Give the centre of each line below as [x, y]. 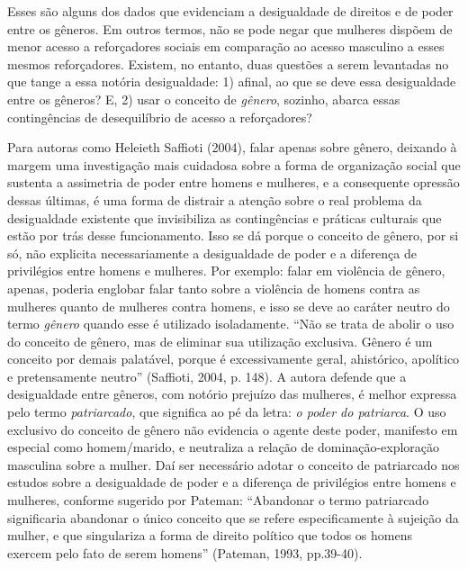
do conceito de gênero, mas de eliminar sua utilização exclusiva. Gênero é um [220, 341]
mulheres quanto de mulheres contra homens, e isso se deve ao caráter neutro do [229, 306]
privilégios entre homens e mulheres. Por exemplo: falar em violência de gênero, [226, 271]
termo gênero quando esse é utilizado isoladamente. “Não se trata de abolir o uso [231, 324]
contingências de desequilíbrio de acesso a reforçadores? [160, 117]
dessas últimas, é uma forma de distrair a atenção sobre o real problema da [215, 199]
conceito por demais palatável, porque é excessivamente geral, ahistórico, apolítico [234, 359]
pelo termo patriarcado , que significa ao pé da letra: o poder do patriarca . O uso [227, 412]
